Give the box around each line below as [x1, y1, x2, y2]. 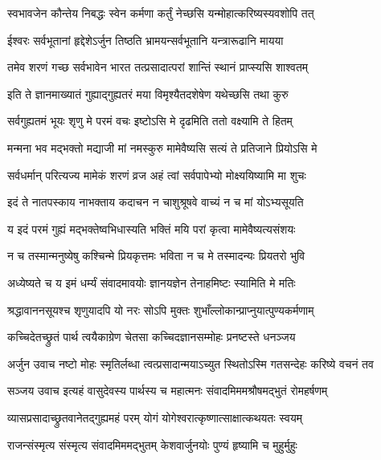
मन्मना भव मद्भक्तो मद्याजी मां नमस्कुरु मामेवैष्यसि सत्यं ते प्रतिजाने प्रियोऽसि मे [7, 139, 317, 156]
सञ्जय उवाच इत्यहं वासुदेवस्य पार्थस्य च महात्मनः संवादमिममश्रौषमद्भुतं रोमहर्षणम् [7, 382, 328, 399]
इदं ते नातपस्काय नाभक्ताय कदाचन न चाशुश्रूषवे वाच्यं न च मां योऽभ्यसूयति [7, 193, 304, 210]
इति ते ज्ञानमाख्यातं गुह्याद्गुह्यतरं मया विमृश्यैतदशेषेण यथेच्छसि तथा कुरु [7, 85, 289, 102]
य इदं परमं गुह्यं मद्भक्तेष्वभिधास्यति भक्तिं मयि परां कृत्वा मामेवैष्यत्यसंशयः [7, 220, 296, 237]
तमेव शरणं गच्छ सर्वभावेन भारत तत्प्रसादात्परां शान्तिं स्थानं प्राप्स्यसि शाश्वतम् [7, 59, 309, 75]
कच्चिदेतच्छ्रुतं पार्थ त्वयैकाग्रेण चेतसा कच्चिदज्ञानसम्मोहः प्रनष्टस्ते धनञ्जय [7, 328, 296, 345]
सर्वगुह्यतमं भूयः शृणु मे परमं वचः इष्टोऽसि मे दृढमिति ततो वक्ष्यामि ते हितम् [7, 112, 293, 129]
